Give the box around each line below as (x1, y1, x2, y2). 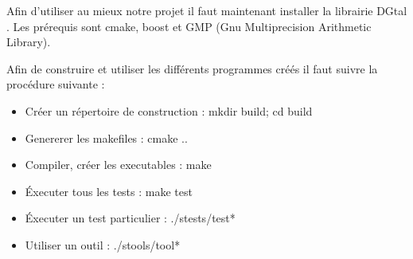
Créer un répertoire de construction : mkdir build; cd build (25, 102, 313, 119)
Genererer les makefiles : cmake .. (25, 129, 188, 146)
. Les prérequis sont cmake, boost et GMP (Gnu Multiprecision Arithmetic (6, 18, 372, 34)
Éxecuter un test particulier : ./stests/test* (25, 210, 236, 226)
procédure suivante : (6, 76, 105, 92)
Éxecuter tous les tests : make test (25, 182, 193, 199)
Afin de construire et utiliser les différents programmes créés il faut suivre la (6, 60, 378, 77)
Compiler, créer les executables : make (25, 156, 212, 173)
